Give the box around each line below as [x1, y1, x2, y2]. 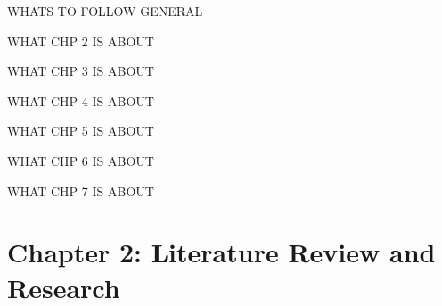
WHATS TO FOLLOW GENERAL [7, 2, 203, 20]
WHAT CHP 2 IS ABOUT [7, 31, 154, 50]
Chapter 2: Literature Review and [7, 234, 436, 270]
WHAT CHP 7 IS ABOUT [7, 181, 154, 200]
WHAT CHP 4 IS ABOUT [7, 91, 154, 110]
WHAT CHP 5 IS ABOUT [7, 121, 154, 140]
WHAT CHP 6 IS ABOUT [7, 151, 154, 170]
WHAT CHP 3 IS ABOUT [7, 62, 154, 80]
